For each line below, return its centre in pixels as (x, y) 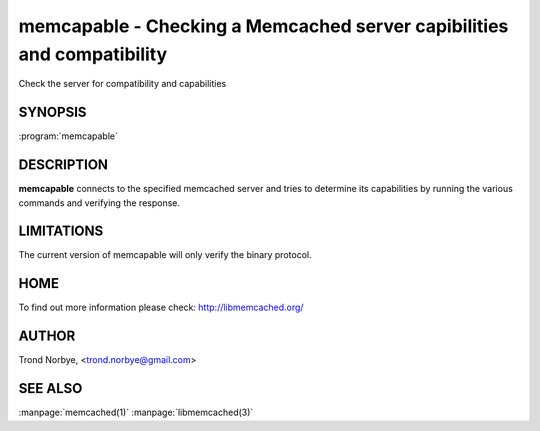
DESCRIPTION (63, 165)
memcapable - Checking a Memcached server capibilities (263, 26)
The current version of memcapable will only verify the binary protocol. (165, 255)
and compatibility (93, 54)
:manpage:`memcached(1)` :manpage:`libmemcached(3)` (136, 412)
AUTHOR (47, 336)
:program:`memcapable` (68, 136)
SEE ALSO (50, 388)
